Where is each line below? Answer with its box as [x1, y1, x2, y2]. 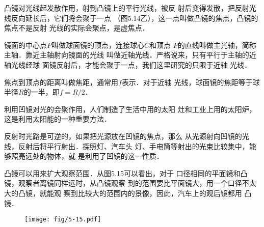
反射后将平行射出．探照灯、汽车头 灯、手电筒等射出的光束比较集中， [18, 140, 249, 151]
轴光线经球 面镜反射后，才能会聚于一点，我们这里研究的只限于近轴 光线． [4, 59, 252, 70]
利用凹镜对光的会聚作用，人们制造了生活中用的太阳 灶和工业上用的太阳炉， [4, 103, 256, 114]
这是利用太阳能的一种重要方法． [4, 113, 111, 124]
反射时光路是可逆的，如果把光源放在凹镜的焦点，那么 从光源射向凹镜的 [4, 130, 242, 141]
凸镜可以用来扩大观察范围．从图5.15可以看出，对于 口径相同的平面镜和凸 [4, 167, 248, 178]
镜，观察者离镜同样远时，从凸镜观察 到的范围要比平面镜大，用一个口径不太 [4, 178, 256, 188]
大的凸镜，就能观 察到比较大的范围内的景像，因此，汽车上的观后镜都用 [4, 187, 242, 198]
